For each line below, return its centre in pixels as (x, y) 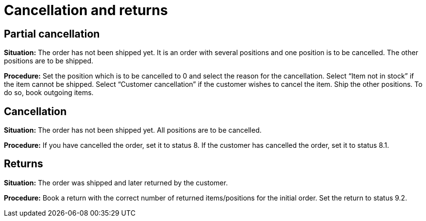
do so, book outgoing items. (49, 93)
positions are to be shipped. (49, 61)
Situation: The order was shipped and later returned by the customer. (116, 182)
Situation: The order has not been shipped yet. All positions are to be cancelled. (133, 130)
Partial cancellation (52, 34)
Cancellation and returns (86, 10)
